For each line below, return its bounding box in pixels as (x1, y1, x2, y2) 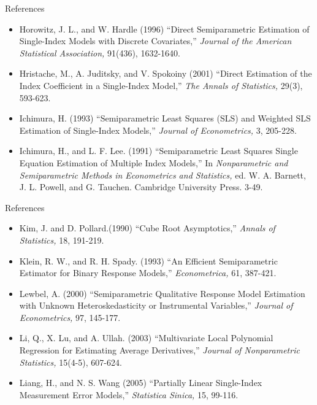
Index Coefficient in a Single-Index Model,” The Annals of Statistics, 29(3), (19, 79, 303, 91)
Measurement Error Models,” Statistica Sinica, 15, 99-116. (19, 388, 239, 401)
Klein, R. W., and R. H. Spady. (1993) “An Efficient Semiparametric (19, 254, 278, 267)
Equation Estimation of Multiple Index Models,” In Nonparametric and (19, 156, 288, 169)
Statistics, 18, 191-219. (19, 233, 104, 246)
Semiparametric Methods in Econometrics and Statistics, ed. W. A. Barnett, (19, 168, 306, 181)
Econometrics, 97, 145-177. (19, 310, 121, 323)
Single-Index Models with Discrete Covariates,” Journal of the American (19, 34, 292, 47)
